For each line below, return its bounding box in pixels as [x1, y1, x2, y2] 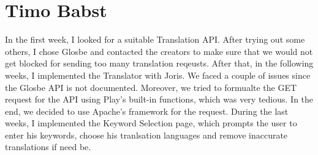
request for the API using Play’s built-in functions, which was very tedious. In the [5, 93, 314, 106]
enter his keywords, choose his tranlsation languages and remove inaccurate [5, 128, 288, 141]
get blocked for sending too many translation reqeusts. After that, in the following [5, 57, 314, 70]
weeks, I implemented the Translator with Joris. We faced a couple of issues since [5, 68, 311, 81]
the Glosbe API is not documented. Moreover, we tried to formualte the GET [5, 81, 297, 93]
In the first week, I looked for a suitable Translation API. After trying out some [5, 33, 305, 46]
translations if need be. [5, 140, 91, 153]
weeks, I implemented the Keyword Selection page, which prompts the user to [5, 117, 297, 129]
